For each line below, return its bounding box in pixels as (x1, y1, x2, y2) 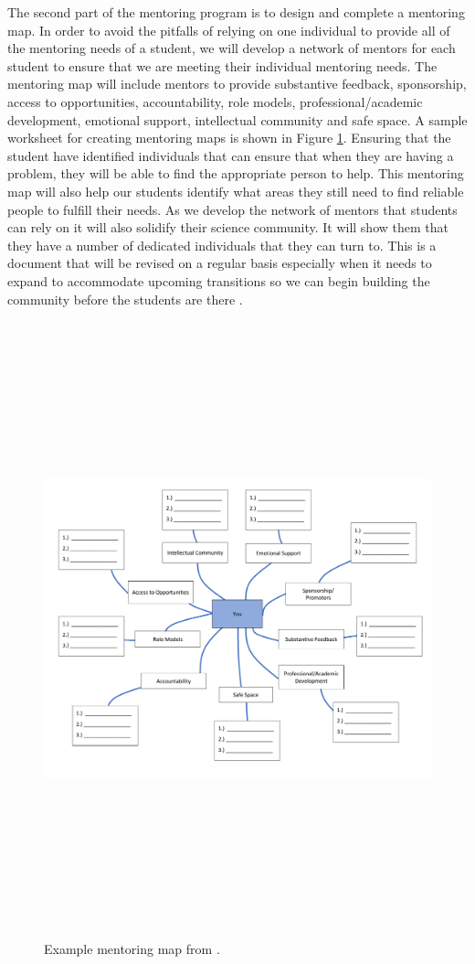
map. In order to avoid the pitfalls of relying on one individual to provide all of (7, 20, 450, 39)
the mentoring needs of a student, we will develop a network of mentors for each (7, 38, 456, 58)
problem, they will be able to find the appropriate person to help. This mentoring (7, 164, 464, 183)
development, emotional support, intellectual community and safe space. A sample (7, 110, 468, 129)
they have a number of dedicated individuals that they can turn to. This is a (7, 235, 437, 254)
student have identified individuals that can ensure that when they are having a (7, 145, 454, 165)
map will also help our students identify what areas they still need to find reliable (7, 181, 464, 200)
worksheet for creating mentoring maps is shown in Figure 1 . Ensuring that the (7, 128, 451, 147)
